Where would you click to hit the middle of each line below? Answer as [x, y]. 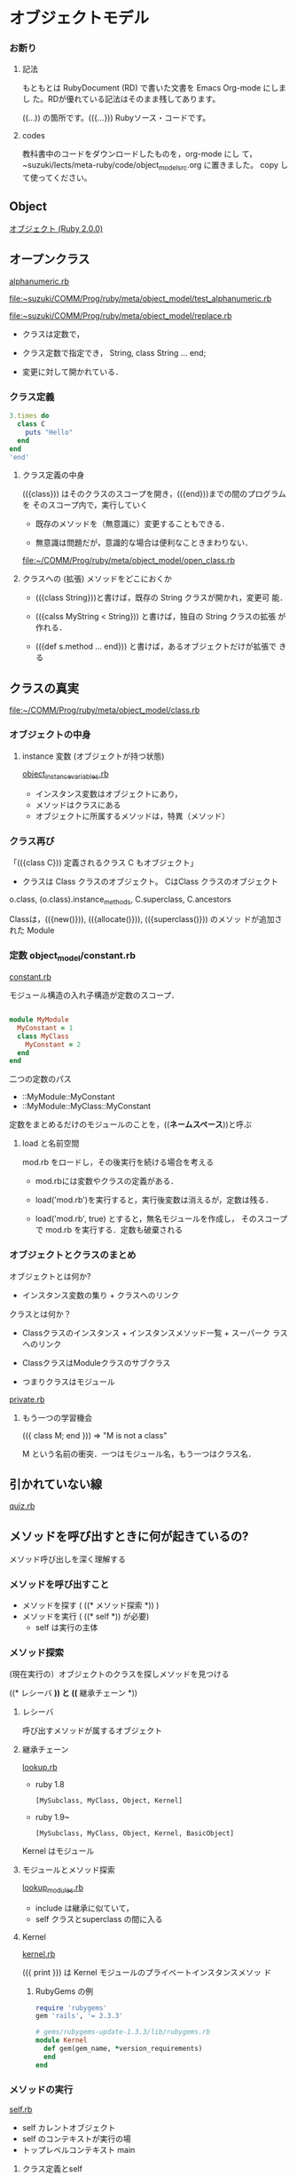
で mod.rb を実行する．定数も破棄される [109, 1230]
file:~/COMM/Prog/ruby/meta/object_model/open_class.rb [129, 561]
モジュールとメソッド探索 [68, 1870]
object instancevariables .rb [65, 775]
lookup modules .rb [53, 1888]
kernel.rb [39, 1954]
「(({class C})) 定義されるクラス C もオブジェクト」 [104, 863]
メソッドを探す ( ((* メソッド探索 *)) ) [90, 1605]
